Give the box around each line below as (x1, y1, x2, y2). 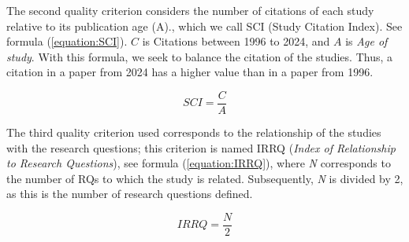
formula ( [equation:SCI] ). (6, 33, 128, 49)
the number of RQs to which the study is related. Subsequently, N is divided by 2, (6, 170, 403, 186)
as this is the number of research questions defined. (6, 185, 253, 202)
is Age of (345, 33, 388, 49)
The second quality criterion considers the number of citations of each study (6, 2, 374, 18)
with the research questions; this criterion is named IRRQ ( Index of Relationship (6, 139, 396, 156)
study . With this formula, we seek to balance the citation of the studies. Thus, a (6, 48, 392, 64)
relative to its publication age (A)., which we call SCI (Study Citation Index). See (6, 17, 403, 34)
